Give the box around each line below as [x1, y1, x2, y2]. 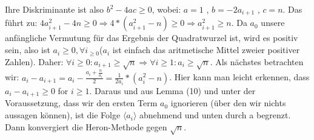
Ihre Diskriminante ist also [5, 3, 104, 15]
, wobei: [152, 3, 181, 15]
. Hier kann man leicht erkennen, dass [169, 71, 310, 83]
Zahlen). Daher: [5, 55, 64, 68]
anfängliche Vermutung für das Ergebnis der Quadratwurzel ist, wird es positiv [5, 31, 298, 44]
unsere [261, 16, 285, 29]
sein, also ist [5, 43, 50, 56]
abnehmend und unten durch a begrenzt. [139, 109, 291, 121]
